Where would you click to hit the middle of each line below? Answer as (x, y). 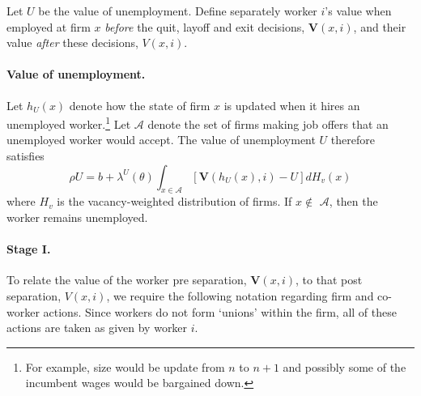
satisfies (26, 156)
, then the (353, 201)
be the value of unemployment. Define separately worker (178, 11)
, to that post (329, 280)
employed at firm (49, 26)
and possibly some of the (344, 366)
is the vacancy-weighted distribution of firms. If (174, 201)
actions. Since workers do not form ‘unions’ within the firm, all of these (220, 311)
